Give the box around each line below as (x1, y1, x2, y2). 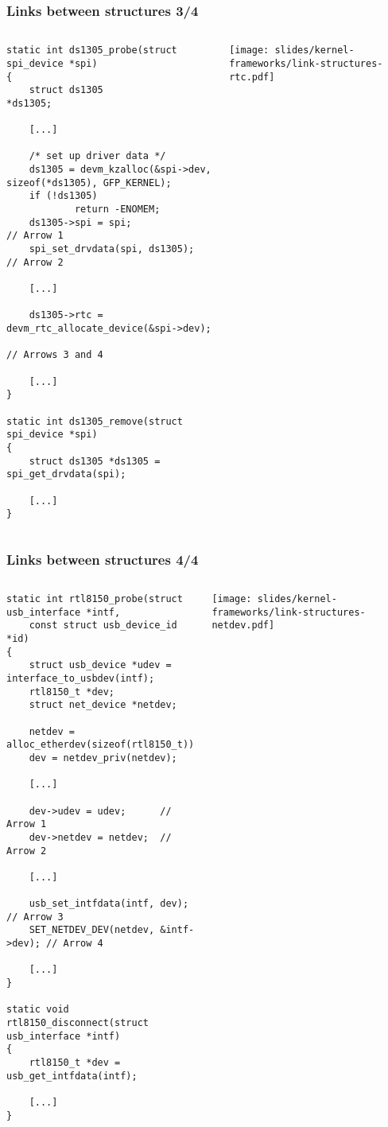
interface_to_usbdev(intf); (6, 673, 155, 684)
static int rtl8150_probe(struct (6, 593, 183, 605)
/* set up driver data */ (29, 150, 166, 162)
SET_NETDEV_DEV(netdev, (29, 924, 155, 936)
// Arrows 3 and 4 (6, 349, 103, 361)
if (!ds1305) (29, 190, 98, 202)
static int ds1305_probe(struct (6, 45, 177, 56)
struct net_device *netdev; (29, 699, 177, 711)
